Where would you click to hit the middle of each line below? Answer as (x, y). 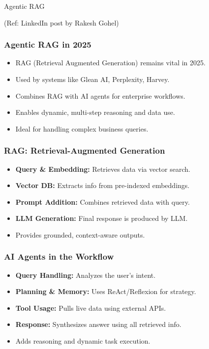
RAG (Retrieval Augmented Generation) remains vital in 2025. (110, 63)
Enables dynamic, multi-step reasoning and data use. (95, 112)
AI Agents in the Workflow (59, 256)
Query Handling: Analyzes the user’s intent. (86, 275)
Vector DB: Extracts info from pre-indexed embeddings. (103, 185)
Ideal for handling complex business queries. (82, 128)
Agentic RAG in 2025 (48, 44)
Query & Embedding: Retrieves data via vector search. (103, 169)
